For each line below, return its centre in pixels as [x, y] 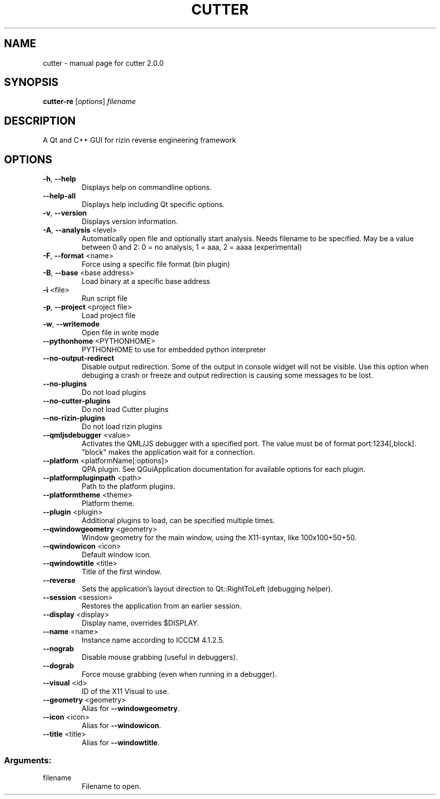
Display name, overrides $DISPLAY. [140, 623]
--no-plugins [65, 384]
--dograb [59, 666]
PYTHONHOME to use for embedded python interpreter [174, 350]
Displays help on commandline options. [147, 187]
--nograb [59, 649]
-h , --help [60, 179]
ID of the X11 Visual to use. [125, 691]
